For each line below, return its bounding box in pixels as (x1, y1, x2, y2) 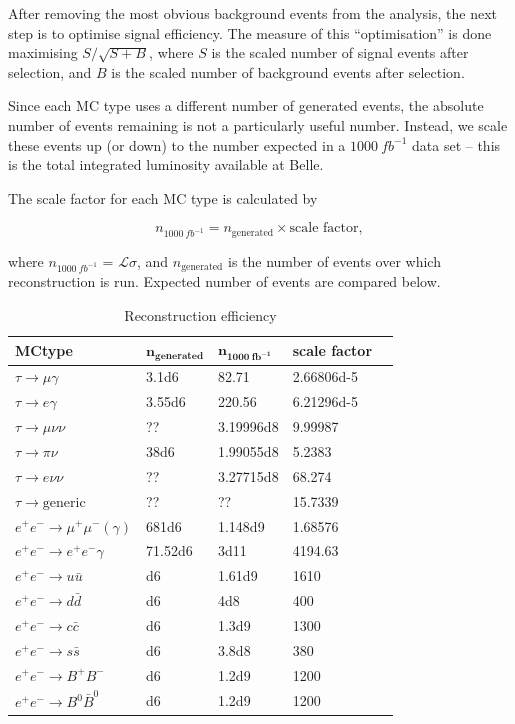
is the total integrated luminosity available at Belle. (8, 154, 324, 175)
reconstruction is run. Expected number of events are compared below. (8, 271, 441, 292)
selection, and (8, 61, 92, 82)
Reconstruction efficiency (124, 304, 277, 325)
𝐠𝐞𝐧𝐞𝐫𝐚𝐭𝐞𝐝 (155, 351, 204, 362)
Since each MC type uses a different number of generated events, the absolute (8, 95, 484, 116)
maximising (8, 42, 78, 63)
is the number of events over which (228, 250, 441, 271)
